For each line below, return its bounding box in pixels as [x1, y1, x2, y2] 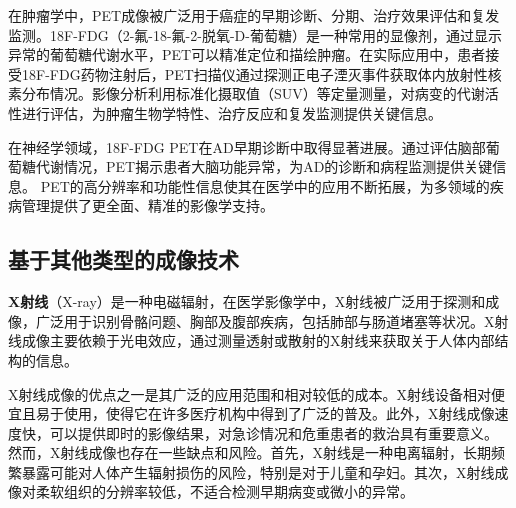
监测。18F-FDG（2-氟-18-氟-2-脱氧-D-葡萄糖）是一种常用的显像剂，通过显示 [8, 24, 502, 45]
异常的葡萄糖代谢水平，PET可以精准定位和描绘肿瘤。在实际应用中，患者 [8, 44, 486, 65]
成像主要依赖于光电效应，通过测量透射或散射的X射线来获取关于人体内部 [21, 330, 495, 351]
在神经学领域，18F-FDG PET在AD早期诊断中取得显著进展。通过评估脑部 [8, 136, 486, 157]
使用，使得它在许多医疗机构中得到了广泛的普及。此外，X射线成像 [63, 403, 495, 424]
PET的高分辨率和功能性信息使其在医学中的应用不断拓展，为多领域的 [40, 175, 490, 196]
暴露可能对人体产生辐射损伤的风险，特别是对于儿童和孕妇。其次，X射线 [21, 461, 495, 482]
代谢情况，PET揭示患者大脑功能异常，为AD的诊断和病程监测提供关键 [35, 156, 493, 177]
